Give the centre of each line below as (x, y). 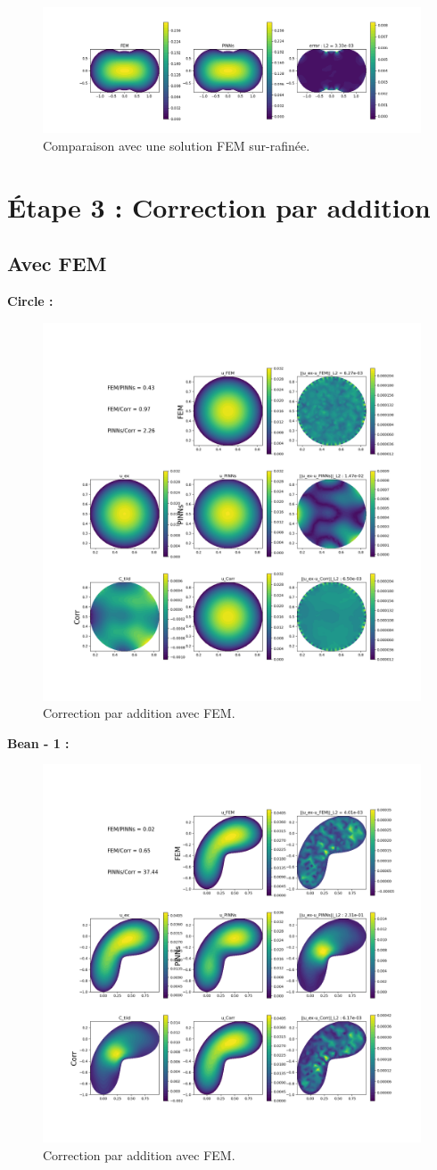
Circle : (30, 300)
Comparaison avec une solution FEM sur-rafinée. (177, 145)
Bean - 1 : (38, 742)
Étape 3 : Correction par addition (219, 206)
